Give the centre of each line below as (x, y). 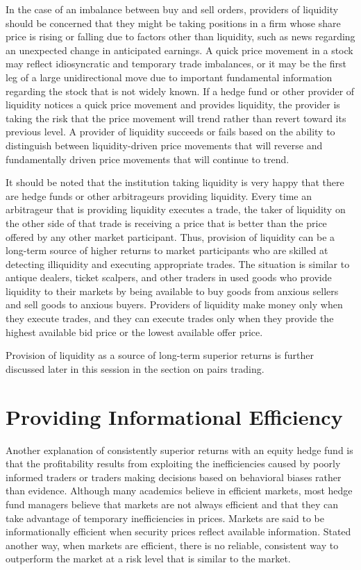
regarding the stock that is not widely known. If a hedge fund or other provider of (180, 91)
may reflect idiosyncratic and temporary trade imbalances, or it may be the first (176, 64)
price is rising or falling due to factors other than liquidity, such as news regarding (180, 36)
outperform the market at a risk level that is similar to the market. (148, 559)
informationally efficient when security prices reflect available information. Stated (178, 531)
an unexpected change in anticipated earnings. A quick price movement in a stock (179, 50)
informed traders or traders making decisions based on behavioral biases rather (174, 477)
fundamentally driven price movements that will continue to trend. (148, 159)
